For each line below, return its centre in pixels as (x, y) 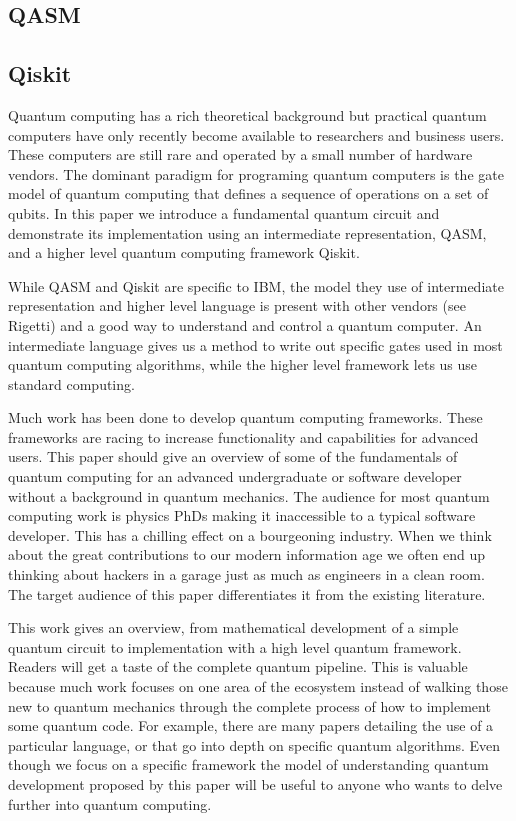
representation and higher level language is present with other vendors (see (237, 305)
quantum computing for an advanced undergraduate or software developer (235, 476)
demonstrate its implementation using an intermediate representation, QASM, (247, 232)
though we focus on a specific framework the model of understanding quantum (248, 764)
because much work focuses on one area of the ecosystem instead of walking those (258, 686)
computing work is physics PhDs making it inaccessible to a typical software (242, 515)
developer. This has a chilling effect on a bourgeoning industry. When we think (250, 534)
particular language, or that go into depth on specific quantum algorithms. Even (254, 744)
